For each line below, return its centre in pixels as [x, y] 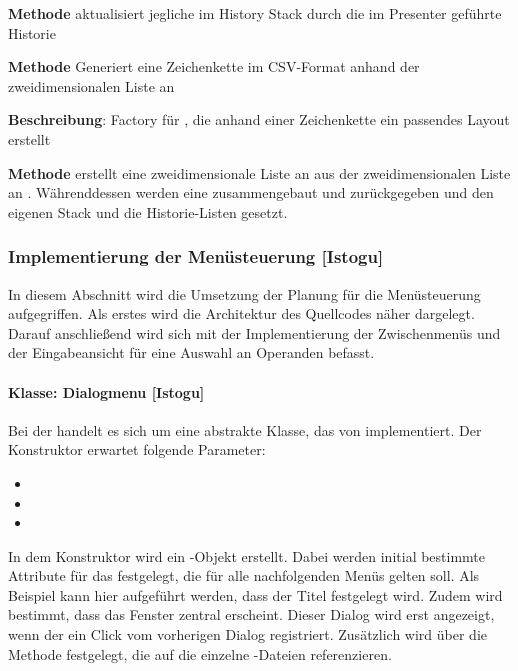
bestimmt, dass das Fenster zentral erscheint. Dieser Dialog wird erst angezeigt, [251, 614]
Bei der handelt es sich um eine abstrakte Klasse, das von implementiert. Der [245, 429]
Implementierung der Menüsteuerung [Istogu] [196, 256]
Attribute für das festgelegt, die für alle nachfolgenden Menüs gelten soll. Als [244, 575]
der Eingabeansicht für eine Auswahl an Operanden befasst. [191, 352]
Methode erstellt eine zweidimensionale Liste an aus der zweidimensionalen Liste [259, 172]
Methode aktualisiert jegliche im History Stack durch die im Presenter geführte [255, 13]
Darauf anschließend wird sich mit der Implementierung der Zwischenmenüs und [254, 332]
